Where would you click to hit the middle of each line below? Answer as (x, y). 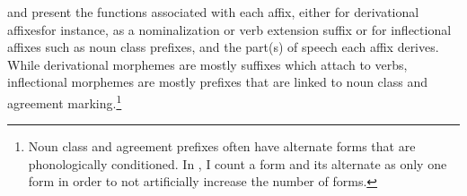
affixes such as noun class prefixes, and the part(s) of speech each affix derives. (223, 47)
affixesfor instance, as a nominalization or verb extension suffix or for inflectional (229, 29)
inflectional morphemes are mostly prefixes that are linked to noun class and (217, 82)
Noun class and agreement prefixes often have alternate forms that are (222, 146)
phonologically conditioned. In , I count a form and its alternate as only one (238, 163)
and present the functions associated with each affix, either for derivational (213, 12)
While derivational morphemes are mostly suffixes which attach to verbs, (207, 64)
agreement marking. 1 (65, 101)
